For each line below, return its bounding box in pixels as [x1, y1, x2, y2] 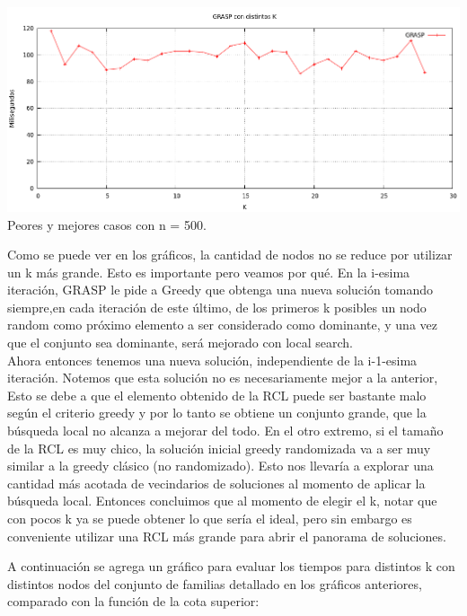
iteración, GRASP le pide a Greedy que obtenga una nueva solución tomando [7, 280, 434, 299]
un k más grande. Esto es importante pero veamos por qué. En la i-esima [7, 262, 410, 281]
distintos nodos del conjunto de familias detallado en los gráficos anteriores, [7, 574, 422, 593]
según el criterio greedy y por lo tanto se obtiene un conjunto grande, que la [7, 403, 427, 422]
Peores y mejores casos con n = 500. [7, 215, 207, 233]
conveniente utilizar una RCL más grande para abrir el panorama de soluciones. [7, 526, 446, 545]
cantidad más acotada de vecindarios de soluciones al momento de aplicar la [7, 473, 426, 492]
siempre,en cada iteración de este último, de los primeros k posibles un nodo [7, 297, 427, 316]
